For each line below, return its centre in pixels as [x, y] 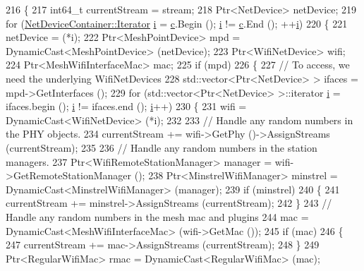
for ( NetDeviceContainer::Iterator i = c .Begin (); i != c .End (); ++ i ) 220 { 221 [177, 23]
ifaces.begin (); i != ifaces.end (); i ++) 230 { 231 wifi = [126, 106]
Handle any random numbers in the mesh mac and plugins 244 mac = [157, 216]
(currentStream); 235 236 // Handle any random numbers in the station [162, 147]
